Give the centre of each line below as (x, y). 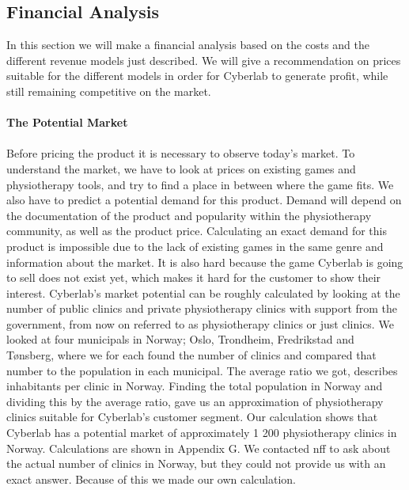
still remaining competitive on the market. (109, 91)
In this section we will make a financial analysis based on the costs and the (188, 45)
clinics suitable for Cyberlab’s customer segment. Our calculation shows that (192, 417)
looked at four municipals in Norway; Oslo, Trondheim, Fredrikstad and (180, 339)
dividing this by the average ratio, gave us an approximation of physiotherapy (195, 401)
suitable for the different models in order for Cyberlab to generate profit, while (197, 76)
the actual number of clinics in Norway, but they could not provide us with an (196, 463)
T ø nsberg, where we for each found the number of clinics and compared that (191, 355)
